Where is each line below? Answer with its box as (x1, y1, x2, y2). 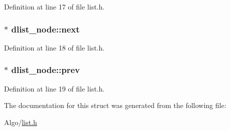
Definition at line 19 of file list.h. (4, 83, 105, 93)
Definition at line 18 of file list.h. (4, 42, 105, 52)
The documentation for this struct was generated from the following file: (4, 100, 226, 110)
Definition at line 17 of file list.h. (4, 1, 105, 11)
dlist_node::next (11, 22, 80, 35)
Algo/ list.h (4, 116, 37, 127)
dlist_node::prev (11, 63, 80, 76)
